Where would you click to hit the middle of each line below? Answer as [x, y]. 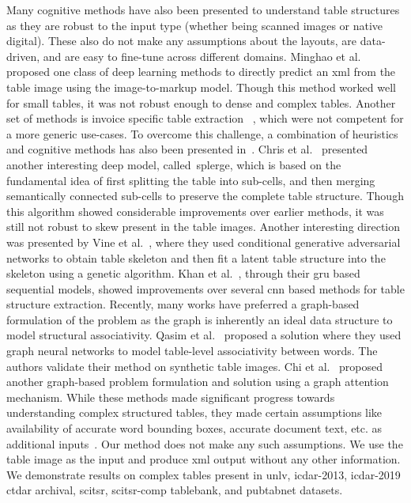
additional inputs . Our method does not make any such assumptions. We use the [205, 443]
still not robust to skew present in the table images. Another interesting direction [204, 227]
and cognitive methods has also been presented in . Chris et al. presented [187, 149]
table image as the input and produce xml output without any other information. [204, 459]
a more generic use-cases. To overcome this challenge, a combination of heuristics [202, 133]
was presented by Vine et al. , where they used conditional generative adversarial [204, 242]
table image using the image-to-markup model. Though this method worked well [201, 87]
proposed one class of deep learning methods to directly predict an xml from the [201, 72]
